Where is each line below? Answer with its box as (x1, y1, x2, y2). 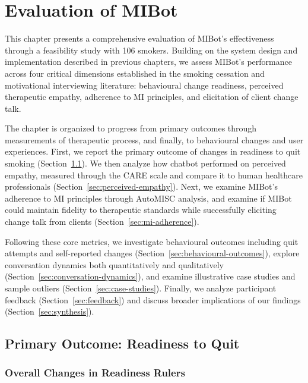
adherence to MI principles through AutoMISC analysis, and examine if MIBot (5, 191, 292, 204)
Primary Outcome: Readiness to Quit (5, 334, 240, 353)
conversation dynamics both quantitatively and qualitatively (5, 258, 224, 271)
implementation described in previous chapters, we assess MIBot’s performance (5, 55, 292, 68)
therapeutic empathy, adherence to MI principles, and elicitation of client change (5, 90, 299, 103)
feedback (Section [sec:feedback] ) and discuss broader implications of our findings (5, 293, 301, 306)
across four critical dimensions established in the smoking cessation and (5, 67, 265, 79)
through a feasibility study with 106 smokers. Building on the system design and (5, 43, 298, 56)
